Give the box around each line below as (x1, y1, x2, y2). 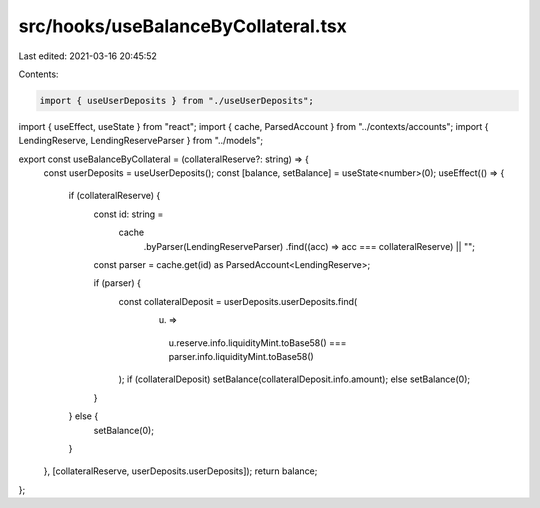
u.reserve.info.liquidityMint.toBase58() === (168, 336, 347, 349)
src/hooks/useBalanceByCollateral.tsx (18, 15, 347, 37)
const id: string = (93, 208, 164, 220)
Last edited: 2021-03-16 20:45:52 (18, 50, 157, 62)
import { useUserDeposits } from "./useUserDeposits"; (39, 95, 314, 106)
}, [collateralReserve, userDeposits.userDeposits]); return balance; (43, 465, 318, 477)
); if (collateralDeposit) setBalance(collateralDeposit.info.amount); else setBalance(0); (118, 373, 471, 385)
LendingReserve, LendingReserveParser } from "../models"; (18, 135, 264, 147)
